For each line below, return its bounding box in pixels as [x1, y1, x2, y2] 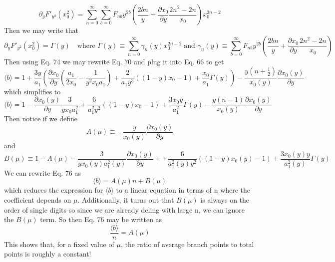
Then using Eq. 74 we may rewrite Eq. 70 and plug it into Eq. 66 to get [4, 56, 224, 66]
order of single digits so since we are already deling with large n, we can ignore [4, 204, 245, 215]
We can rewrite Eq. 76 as [4, 167, 81, 178]
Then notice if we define [4, 113, 77, 124]
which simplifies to [4, 86, 61, 96]
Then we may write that [4, 25, 78, 35]
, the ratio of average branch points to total [120, 239, 254, 249]
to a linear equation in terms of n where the [116, 185, 251, 195]
